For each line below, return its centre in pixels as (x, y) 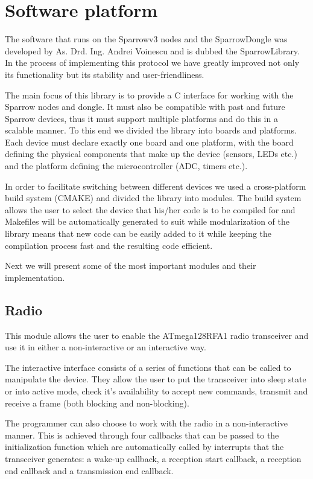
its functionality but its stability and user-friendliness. (105, 74)
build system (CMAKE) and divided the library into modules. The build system (153, 198)
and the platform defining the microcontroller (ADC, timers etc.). (126, 166)
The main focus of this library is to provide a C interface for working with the (149, 95)
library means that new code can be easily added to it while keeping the (138, 233)
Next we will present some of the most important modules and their (131, 265)
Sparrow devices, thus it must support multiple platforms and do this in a (141, 118)
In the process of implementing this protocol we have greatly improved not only (152, 63)
